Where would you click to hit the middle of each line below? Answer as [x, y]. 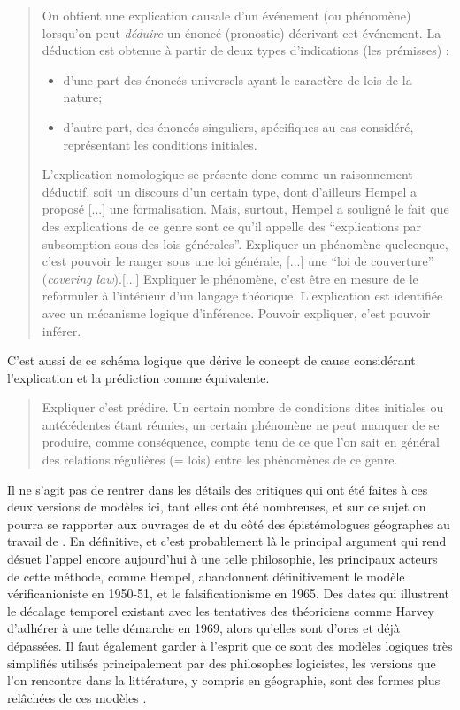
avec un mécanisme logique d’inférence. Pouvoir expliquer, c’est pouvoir [236, 312]
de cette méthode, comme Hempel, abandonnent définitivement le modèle [206, 576]
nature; [83, 97]
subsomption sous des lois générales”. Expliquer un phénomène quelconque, [245, 243]
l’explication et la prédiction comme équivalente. [138, 377]
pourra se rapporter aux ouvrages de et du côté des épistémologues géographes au [229, 523]
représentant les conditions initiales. [160, 144]
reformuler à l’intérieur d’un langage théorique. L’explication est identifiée [242, 296]
